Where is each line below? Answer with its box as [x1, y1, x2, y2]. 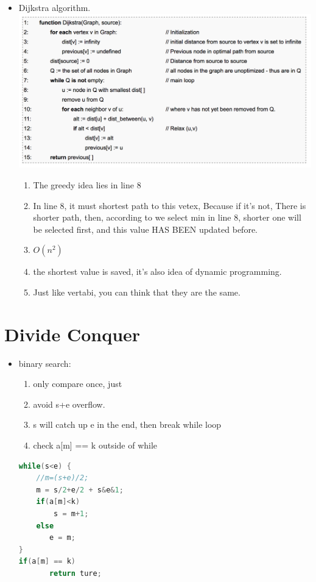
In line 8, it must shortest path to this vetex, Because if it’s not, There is [33, 199, 306, 211]
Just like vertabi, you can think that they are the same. [33, 285, 241, 298]
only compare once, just [33, 377, 122, 390]
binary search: [18, 357, 71, 369]
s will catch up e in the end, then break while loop [33, 418, 222, 431]
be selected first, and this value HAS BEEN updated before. [33, 222, 258, 235]
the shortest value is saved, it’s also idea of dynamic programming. [33, 265, 282, 278]
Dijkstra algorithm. [18, 1, 91, 13]
